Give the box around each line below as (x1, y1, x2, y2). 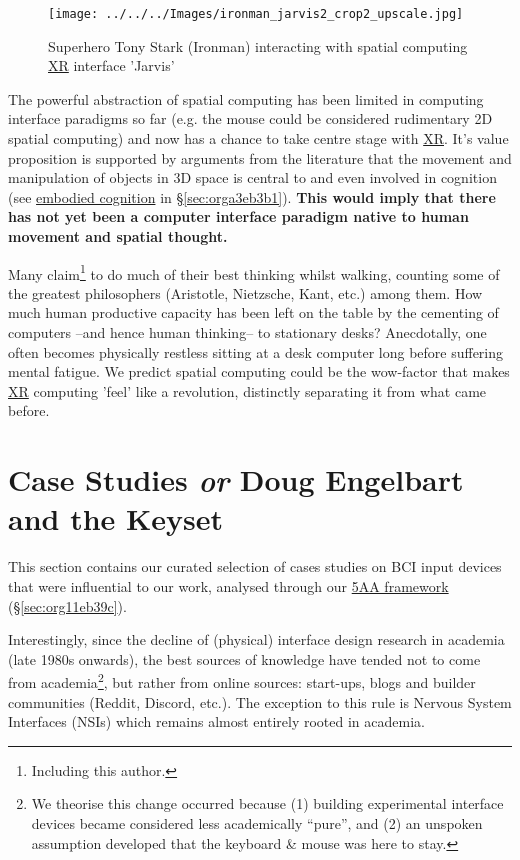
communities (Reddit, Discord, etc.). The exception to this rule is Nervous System (8, 691, 512, 712)
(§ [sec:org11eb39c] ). (8, 595, 127, 616)
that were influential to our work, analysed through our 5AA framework (8, 575, 449, 596)
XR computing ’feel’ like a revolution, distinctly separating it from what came (8, 380, 487, 401)
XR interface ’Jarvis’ (48, 55, 175, 76)
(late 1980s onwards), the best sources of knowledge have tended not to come (8, 648, 481, 669)
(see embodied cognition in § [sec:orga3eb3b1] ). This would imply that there (8, 186, 496, 207)
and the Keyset (8, 498, 224, 539)
